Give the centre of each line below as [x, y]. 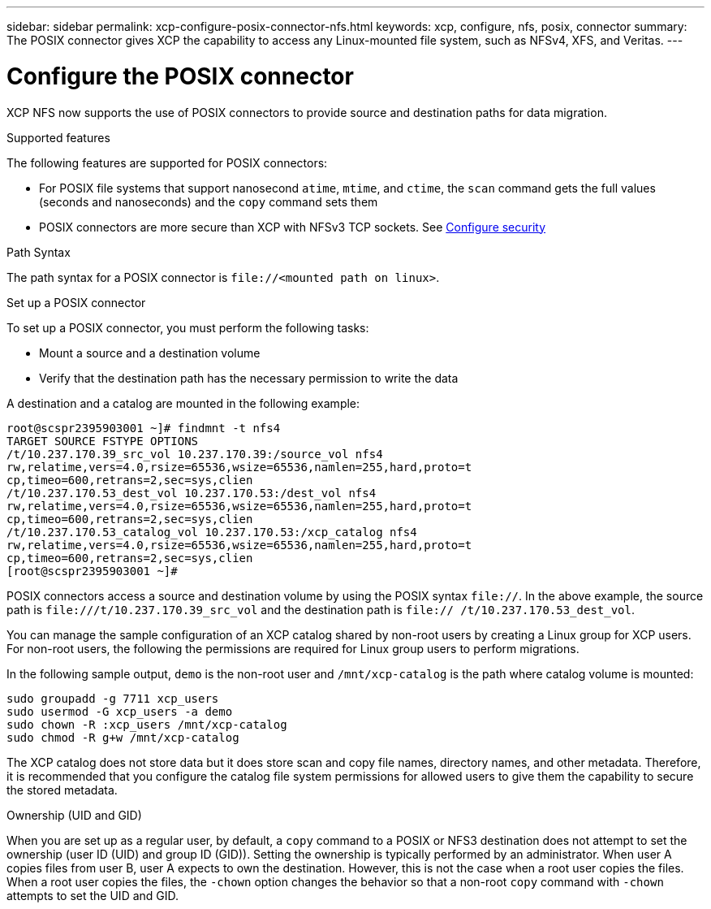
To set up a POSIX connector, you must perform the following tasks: [188, 327]
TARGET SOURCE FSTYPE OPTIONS [103, 441]
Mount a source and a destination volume [150, 353]
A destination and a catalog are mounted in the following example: [183, 403]
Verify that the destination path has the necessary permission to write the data [249, 378]
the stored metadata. [62, 790]
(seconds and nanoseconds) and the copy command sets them [209, 201]
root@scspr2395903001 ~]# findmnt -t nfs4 [144, 428]
